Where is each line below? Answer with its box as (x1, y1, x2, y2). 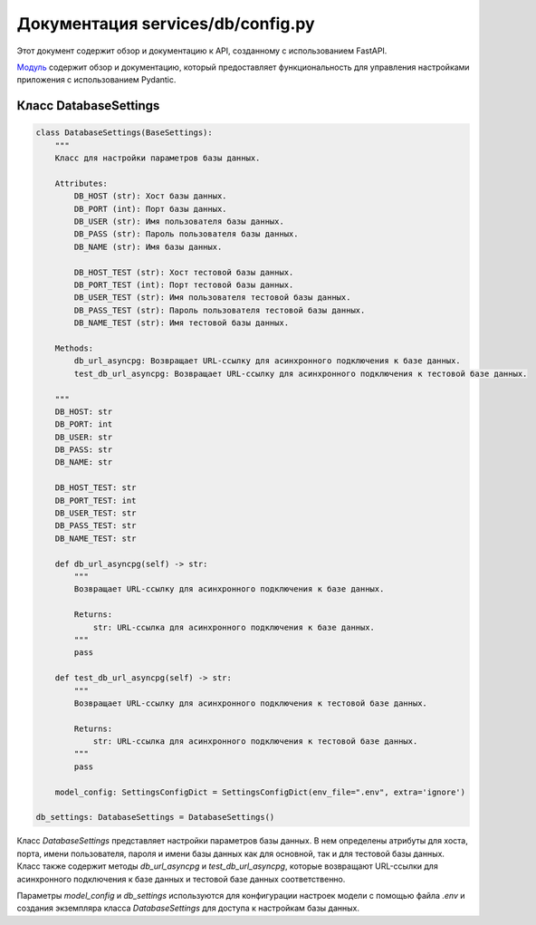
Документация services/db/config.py (16, 14, 315, 34)
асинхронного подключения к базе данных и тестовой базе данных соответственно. (16, 873, 346, 884)
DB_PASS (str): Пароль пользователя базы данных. (73, 229, 299, 239)
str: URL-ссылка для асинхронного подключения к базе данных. (92, 621, 376, 632)
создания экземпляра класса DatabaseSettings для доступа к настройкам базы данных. (16, 902, 360, 914)
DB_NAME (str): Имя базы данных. (73, 241, 223, 252)
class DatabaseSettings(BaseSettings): (35, 128, 213, 138)
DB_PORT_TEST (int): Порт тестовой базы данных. (73, 280, 294, 290)
